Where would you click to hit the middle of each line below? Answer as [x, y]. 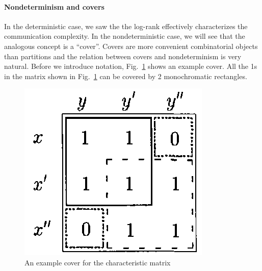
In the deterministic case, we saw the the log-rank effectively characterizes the [126, 26]
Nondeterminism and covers [54, 6]
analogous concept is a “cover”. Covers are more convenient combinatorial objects [131, 46]
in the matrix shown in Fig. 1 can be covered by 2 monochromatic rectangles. [126, 76]
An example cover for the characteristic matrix [98, 262]
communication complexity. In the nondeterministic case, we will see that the [125, 36]
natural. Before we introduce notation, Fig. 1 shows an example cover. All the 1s [131, 66]
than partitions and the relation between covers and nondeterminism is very [123, 56]
